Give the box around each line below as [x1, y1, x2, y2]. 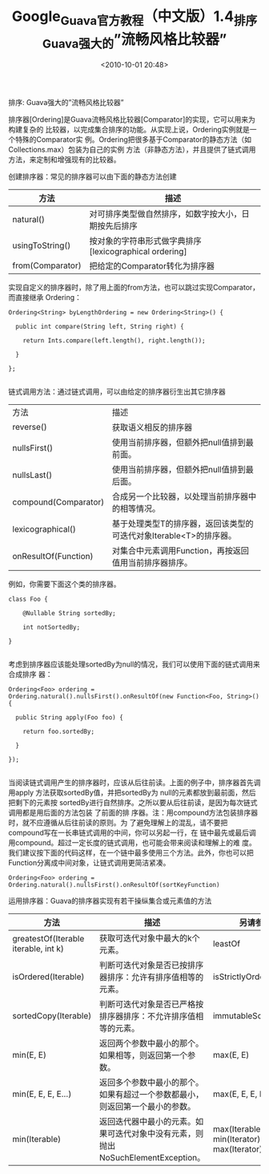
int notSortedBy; [22, 623, 81, 632]
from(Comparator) [12, 260, 82, 271]
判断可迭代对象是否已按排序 [98, 960, 204, 971]
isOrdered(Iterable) [12, 971, 85, 982]
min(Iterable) [12, 1134, 62, 1145]
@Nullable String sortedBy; [22, 609, 116, 617]
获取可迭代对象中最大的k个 [98, 933, 200, 944]
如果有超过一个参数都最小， [98, 1089, 204, 1100]
